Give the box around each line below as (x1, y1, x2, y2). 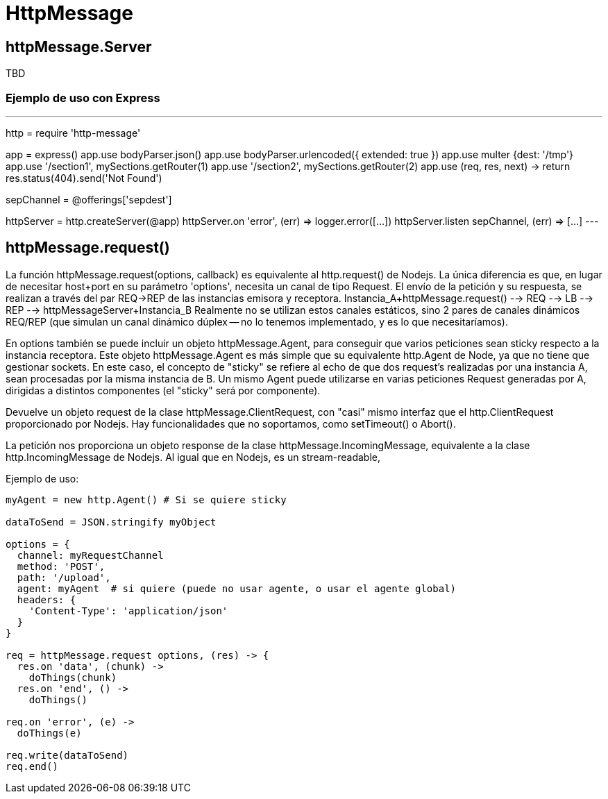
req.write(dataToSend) (6, 749, 129, 761)
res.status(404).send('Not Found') (6, 171, 162, 184)
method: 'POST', (17, 560, 105, 572)
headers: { (17, 594, 76, 605)
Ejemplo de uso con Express (6, 90, 160, 105)
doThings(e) (17, 727, 82, 739)
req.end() (6, 760, 58, 772)
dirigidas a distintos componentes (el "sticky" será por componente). (6, 384, 321, 396)
